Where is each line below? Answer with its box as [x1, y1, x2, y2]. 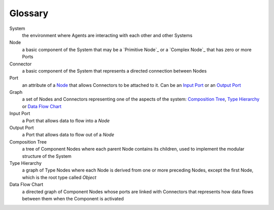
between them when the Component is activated [22, 195, 124, 201]
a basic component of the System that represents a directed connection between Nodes [22, 67, 207, 74]
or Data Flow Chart [22, 103, 62, 109]
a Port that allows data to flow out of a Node [22, 132, 114, 138]
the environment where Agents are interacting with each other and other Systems [22, 32, 193, 38]
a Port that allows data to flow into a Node [22, 117, 110, 124]
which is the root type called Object [22, 174, 96, 180]
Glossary [9, 8, 49, 19]
